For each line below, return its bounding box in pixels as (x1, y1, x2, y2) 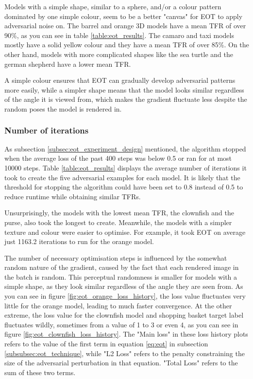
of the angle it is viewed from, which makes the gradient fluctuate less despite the (4, 94, 247, 104)
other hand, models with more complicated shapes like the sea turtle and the (4, 49, 233, 59)
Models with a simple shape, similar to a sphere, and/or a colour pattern (4, 1, 221, 11)
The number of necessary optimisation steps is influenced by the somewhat (4, 252, 227, 263)
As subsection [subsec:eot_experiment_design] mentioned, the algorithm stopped (4, 143, 246, 153)
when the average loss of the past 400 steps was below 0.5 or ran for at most (4, 153, 232, 163)
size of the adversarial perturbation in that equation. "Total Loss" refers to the (4, 358, 238, 368)
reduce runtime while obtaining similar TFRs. (4, 191, 141, 201)
